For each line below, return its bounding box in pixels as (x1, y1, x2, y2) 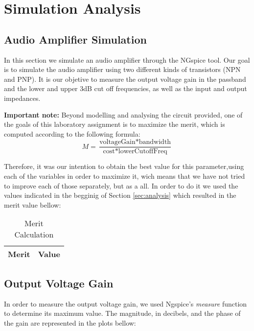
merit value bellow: (4, 199, 61, 210)
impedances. (4, 93, 41, 103)
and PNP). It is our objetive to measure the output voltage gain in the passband (4, 73, 246, 84)
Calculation (14, 229, 54, 240)
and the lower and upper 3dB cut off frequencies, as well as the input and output (4, 83, 247, 94)
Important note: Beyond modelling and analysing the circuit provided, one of (4, 109, 243, 119)
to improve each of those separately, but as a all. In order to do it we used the (4, 180, 238, 190)
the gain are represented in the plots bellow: (4, 317, 136, 328)
